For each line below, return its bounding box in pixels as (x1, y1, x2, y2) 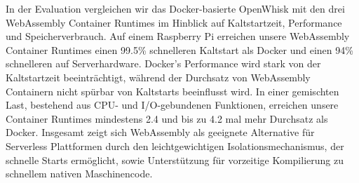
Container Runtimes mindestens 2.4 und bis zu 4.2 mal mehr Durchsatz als (6, 111, 328, 126)
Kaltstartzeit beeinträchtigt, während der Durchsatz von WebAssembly (6, 69, 311, 84)
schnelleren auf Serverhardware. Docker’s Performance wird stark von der (6, 56, 321, 71)
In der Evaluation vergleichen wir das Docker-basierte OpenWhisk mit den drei (6, 1, 345, 15)
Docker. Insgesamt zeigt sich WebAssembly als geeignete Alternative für (6, 125, 315, 140)
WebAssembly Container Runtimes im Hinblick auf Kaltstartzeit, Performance (6, 15, 342, 29)
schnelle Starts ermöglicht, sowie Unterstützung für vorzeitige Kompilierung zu (6, 152, 344, 167)
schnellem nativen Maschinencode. (6, 166, 153, 181)
